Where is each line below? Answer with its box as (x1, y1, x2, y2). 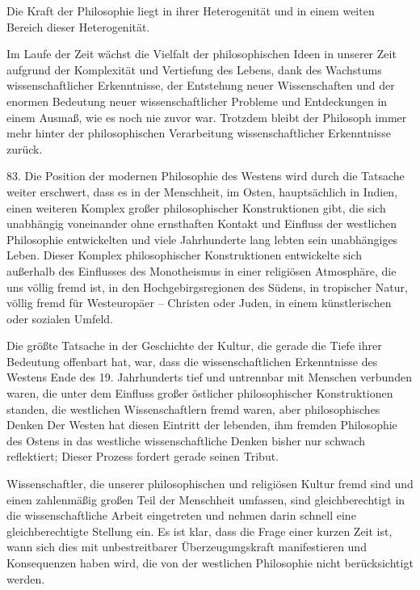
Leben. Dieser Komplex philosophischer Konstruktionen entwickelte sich (6, 247, 362, 263)
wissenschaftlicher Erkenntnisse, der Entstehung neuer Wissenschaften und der (6, 77, 395, 94)
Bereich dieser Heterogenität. (6, 18, 150, 35)
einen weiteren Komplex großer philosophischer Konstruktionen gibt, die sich (6, 199, 386, 216)
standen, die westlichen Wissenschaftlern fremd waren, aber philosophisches (6, 400, 380, 417)
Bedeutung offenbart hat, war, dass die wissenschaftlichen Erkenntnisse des (6, 352, 378, 369)
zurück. (6, 140, 43, 157)
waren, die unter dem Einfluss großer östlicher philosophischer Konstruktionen (6, 385, 393, 402)
